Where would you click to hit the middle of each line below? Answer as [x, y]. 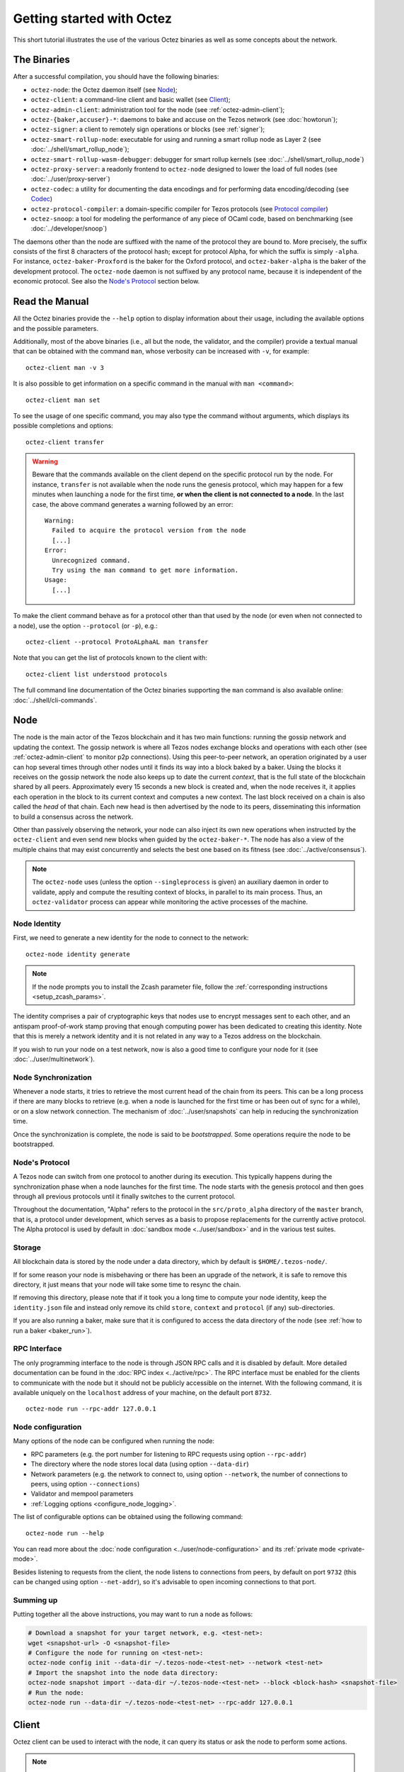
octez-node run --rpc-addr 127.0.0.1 [91, 1409]
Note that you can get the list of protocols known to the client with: [110, 658]
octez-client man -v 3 [65, 368]
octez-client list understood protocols [97, 674]
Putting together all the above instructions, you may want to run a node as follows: [133, 1614]
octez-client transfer [65, 442]
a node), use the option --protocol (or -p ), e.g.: [85, 626]
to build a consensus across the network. [73, 817]
